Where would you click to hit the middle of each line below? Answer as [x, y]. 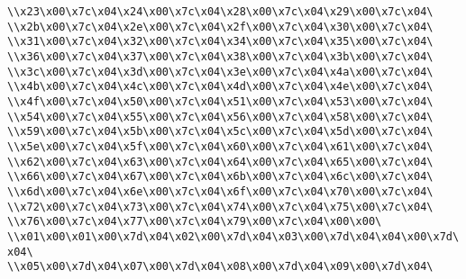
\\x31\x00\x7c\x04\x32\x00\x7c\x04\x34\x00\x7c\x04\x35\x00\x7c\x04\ [220, 42]
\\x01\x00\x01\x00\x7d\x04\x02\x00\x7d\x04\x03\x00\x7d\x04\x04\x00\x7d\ [233, 236]
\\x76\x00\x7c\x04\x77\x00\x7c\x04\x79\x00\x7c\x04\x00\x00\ [195, 222]
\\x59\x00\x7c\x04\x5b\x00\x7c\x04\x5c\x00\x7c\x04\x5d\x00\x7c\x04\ [220, 132]
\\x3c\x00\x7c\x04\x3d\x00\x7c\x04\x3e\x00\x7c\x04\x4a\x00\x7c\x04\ [220, 72]
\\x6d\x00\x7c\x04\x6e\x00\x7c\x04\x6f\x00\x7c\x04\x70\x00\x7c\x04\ [220, 191]
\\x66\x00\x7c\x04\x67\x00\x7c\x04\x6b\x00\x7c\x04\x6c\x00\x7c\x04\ [220, 177]
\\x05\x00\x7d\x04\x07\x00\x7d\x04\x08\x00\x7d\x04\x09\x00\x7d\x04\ [220, 267]
